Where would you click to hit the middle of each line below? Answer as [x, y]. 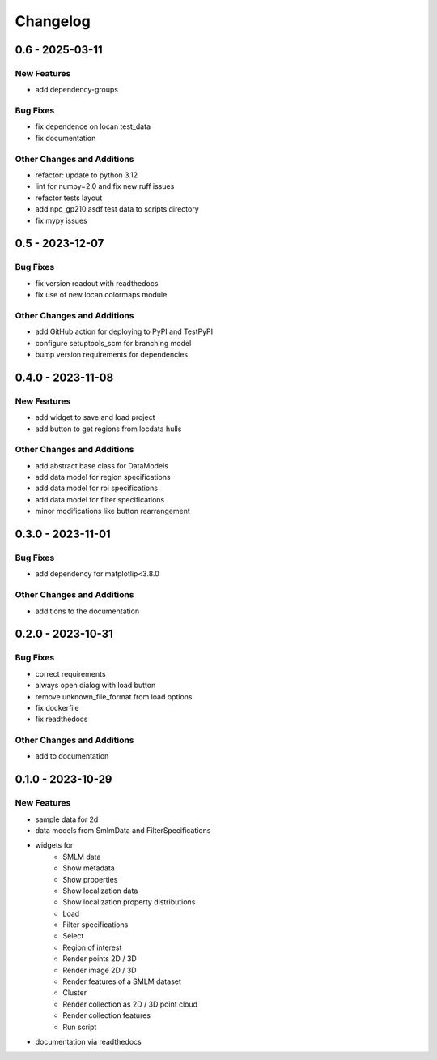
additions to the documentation [87, 611]
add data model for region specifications [103, 477]
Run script [80, 1027]
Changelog [53, 21]
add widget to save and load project [95, 417]
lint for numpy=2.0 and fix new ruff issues [105, 186]
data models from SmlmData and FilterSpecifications [123, 830]
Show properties [90, 879]
